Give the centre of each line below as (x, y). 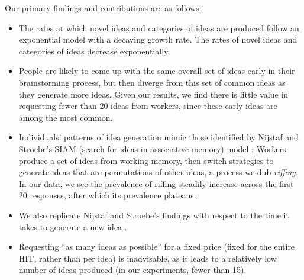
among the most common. (66, 117)
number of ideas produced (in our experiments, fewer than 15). (132, 270)
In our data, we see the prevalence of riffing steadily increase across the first (156, 183)
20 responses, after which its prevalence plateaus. (107, 195)
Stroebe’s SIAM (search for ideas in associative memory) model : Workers (152, 148)
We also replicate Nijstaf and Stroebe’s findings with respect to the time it (154, 215)
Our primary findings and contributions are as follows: (103, 8)
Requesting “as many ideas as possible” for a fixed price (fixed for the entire (157, 247)
